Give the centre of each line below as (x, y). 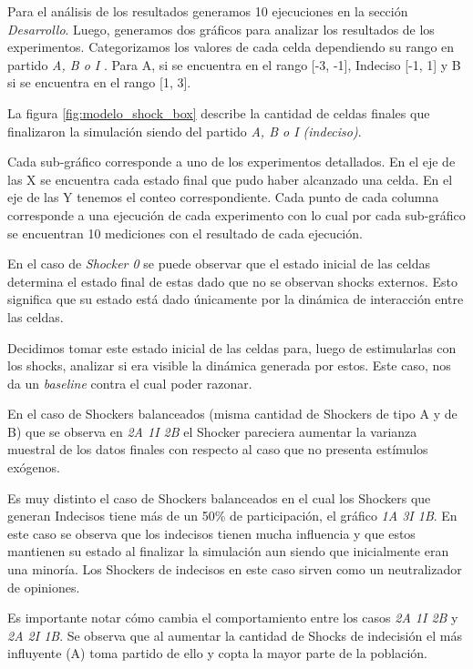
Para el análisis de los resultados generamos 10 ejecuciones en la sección (208, 11)
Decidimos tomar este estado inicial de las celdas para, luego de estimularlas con (232, 347)
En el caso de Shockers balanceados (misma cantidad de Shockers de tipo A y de (232, 414)
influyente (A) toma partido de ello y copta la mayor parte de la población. (217, 653)
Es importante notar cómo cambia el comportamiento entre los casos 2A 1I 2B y (233, 618)
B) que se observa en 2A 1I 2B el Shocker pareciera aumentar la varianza (212, 431)
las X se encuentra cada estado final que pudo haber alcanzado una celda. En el (230, 179)
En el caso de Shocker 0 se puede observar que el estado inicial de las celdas (219, 264)
